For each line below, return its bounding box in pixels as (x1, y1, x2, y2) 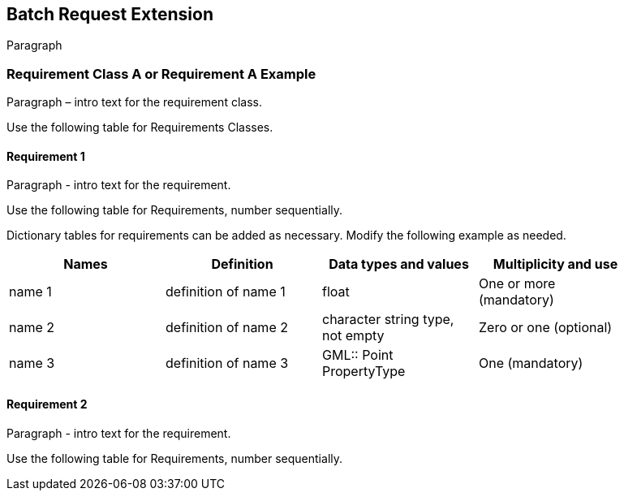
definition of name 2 (166, 319, 288, 336)
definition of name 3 (166, 355, 289, 372)
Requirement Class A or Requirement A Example (6, 65, 316, 82)
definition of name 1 (166, 283, 286, 300)
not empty (322, 327, 385, 344)
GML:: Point (322, 347, 394, 364)
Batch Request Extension (6, 4, 213, 24)
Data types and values (329, 256, 469, 273)
